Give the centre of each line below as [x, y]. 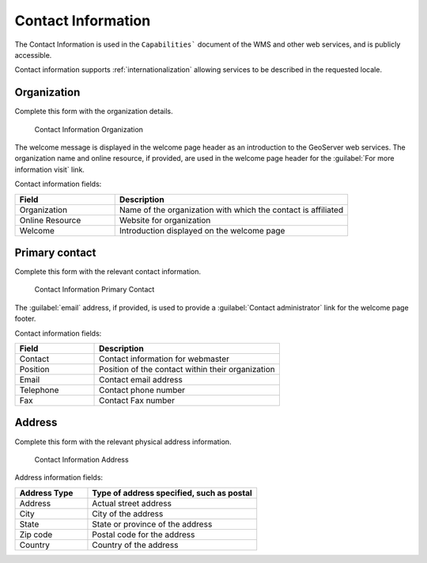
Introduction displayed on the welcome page [202, 230]
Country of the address [135, 545]
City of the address [128, 513]
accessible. [33, 55]
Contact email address [141, 380]
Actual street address [132, 503]
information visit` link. [49, 169]
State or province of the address [152, 524]
